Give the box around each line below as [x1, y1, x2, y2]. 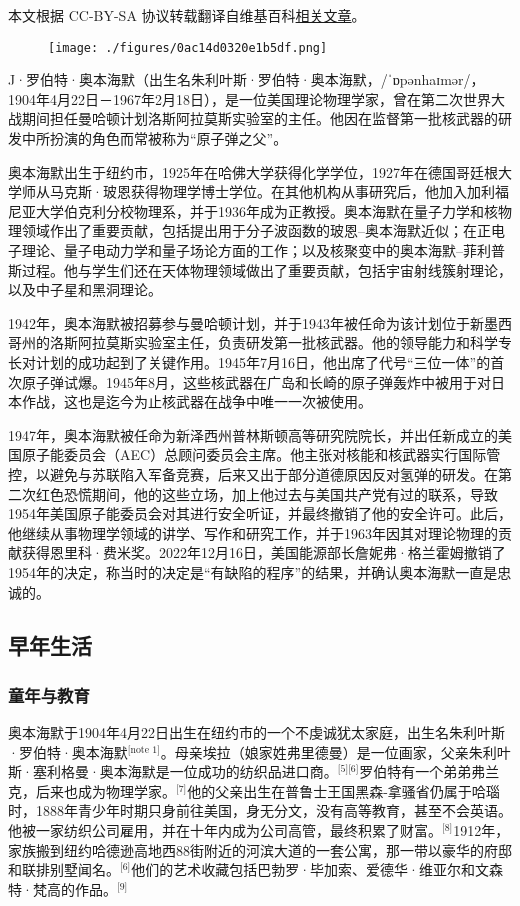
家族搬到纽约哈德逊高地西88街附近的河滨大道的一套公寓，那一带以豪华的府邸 [8, 839, 512, 860]
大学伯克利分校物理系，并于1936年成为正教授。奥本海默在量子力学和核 [35, 200, 498, 221]
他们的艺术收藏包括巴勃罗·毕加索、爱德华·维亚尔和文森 [131, 859, 503, 880]
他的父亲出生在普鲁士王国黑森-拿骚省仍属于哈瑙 [187, 780, 500, 801]
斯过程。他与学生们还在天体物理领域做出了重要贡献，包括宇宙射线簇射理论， [8, 259, 512, 280]
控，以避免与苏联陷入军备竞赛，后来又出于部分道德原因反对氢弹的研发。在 [8, 463, 498, 484]
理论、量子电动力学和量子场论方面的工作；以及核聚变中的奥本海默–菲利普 [21, 240, 505, 260]
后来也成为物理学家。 [35, 780, 176, 801]
